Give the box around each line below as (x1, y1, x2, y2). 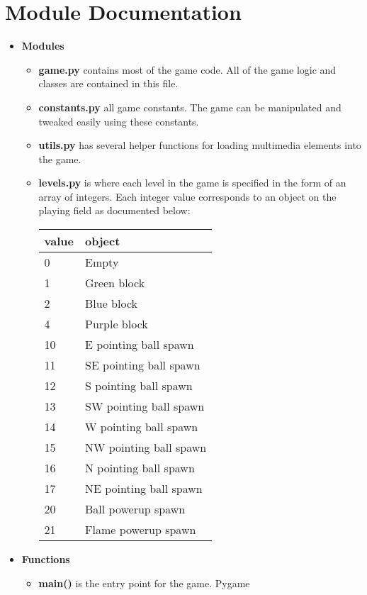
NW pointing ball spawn (85, 439, 207, 456)
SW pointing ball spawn (85, 398, 205, 415)
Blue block (85, 295, 138, 312)
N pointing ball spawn (85, 460, 195, 477)
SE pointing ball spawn (85, 357, 201, 374)
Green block (85, 274, 145, 291)
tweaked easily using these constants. (38, 113, 199, 128)
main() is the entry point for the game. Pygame (38, 575, 250, 590)
